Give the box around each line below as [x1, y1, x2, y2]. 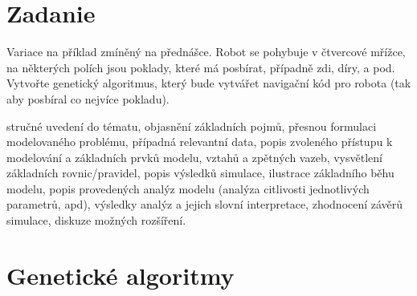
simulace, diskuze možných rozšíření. [6, 212, 186, 229]
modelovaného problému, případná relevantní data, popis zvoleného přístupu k [6, 133, 393, 150]
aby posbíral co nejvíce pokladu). [6, 90, 170, 107]
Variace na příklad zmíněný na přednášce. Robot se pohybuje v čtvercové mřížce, [6, 43, 406, 60]
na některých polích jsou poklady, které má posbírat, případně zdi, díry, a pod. [6, 59, 395, 75]
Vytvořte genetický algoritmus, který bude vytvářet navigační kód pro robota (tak [6, 75, 411, 91]
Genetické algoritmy [6, 258, 235, 291]
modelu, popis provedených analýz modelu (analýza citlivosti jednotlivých [6, 180, 370, 197]
